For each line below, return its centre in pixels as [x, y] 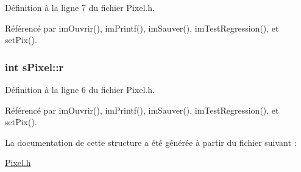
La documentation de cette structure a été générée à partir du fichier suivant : [151, 142]
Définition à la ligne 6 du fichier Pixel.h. [80, 89]
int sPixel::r [34, 67]
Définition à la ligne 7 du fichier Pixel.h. [80, 7]
